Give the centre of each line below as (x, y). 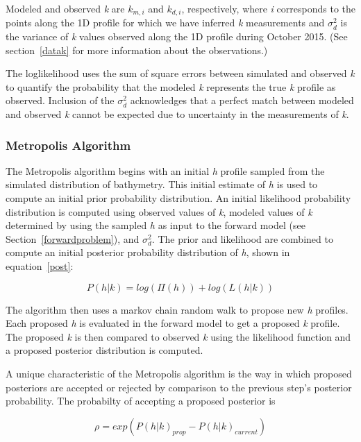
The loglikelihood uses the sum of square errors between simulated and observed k (180, 73)
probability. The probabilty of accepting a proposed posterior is (141, 401)
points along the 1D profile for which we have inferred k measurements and (165, 23)
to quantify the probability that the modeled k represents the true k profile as (171, 86)
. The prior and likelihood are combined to (242, 238)
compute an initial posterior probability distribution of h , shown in (148, 252)
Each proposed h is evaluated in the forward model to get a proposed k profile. (173, 323)
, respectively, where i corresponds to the (268, 8)
